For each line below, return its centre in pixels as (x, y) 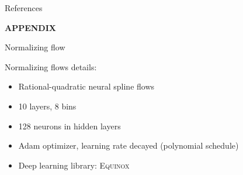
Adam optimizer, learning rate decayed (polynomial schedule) (129, 145)
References (24, 8)
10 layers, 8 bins (47, 106)
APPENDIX (30, 27)
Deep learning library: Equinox (74, 165)
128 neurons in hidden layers (70, 126)
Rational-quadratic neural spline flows (86, 86)
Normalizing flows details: (51, 66)
